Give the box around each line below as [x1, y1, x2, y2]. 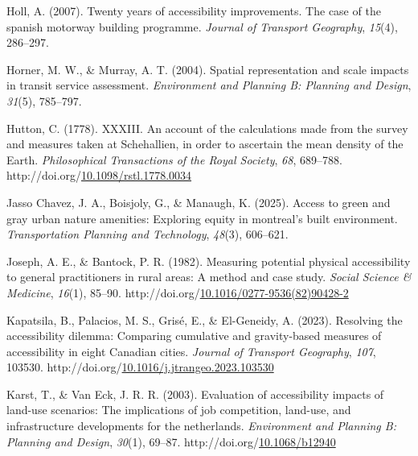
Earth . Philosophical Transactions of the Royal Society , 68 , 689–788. [6, 151, 342, 168]
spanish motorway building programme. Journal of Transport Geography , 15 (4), [6, 18, 398, 35]
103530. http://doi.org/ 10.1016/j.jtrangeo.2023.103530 [6, 359, 274, 375]
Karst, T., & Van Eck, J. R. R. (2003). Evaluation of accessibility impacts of [6, 385, 384, 402]
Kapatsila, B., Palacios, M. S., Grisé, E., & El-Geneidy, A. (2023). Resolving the [6, 311, 403, 328]
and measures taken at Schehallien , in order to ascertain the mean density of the [6, 135, 404, 152]
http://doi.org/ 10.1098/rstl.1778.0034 [6, 167, 192, 184]
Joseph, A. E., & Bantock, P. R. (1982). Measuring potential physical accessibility [6, 252, 411, 269]
